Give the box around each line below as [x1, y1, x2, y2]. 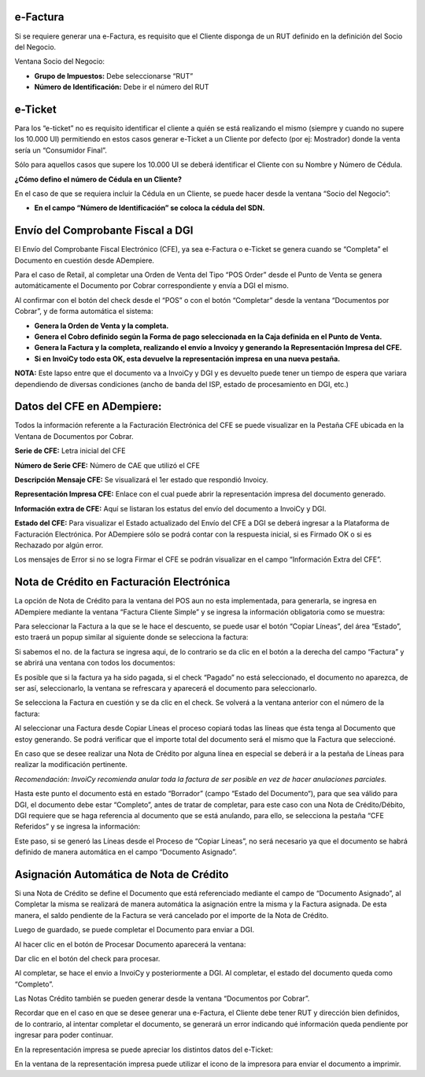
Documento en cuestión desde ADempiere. [14, 256, 155, 265]
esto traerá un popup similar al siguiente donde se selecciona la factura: [14, 633, 249, 642]
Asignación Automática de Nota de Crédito [14, 868, 229, 881]
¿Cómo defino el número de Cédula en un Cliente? [14, 174, 183, 184]
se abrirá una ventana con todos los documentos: [14, 658, 176, 668]
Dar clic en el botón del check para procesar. [14, 953, 161, 963]
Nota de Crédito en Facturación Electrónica [14, 575, 231, 589]
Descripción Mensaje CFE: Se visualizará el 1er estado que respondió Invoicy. [14, 475, 268, 484]
